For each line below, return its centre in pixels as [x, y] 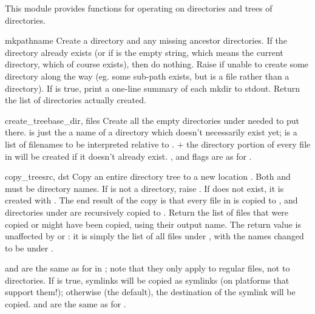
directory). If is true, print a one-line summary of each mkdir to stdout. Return [153, 88]
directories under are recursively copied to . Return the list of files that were [147, 212]
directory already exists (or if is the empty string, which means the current [144, 52]
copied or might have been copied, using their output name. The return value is [153, 224]
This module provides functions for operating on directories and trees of [139, 8]
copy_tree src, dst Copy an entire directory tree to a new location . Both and [148, 176]
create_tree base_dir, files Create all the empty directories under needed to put [152, 120]
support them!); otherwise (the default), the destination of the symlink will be [150, 292]
